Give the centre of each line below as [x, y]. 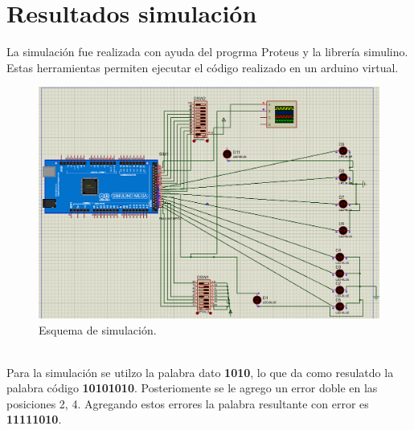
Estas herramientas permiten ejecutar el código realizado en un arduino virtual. [203, 67]
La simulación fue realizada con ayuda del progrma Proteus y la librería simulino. [207, 52]
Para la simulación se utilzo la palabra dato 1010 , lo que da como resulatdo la [200, 372]
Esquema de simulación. [98, 329]
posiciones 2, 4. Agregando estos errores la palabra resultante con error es [188, 403]
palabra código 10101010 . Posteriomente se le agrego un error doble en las [192, 388]
